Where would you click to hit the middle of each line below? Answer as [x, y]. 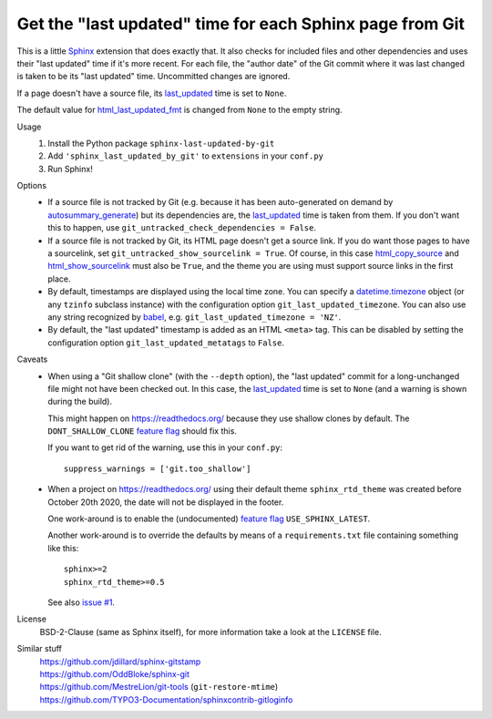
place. [60, 279]
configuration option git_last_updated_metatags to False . [166, 343]
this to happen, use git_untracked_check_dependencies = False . [182, 228]
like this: [63, 548]
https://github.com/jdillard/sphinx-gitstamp [120, 662]
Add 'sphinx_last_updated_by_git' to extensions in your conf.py [185, 156]
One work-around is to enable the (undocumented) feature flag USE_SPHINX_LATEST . [209, 519]
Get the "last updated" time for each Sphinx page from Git [241, 24]
